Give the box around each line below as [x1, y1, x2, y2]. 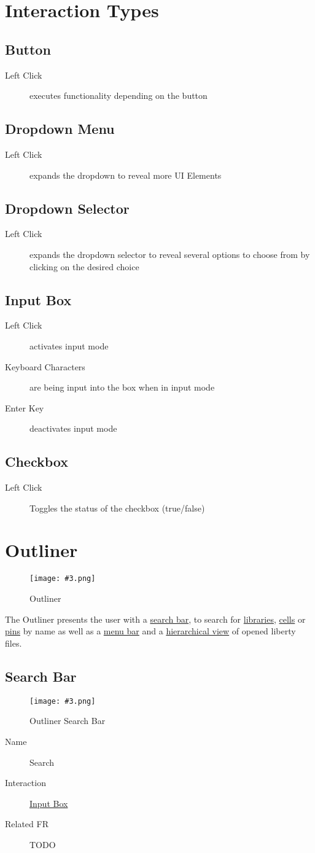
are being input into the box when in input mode [29, 381, 215, 394]
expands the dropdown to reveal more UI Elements [29, 168, 222, 181]
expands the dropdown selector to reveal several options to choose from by [29, 247, 310, 260]
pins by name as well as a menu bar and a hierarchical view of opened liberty [5, 625, 296, 637]
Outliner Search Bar [29, 714, 106, 727]
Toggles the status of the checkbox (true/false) [29, 501, 205, 514]
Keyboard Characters [5, 360, 85, 373]
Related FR [5, 817, 49, 830]
